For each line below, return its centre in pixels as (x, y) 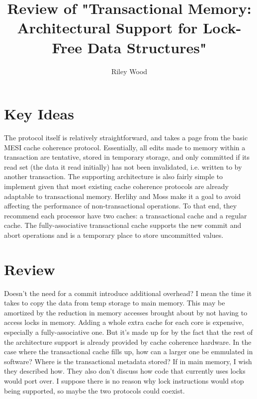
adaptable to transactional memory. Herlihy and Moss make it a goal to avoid (122, 196)
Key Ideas (39, 114)
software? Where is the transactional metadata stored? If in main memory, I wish (128, 361)
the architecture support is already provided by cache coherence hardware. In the (128, 342)
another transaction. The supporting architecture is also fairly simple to (114, 176)
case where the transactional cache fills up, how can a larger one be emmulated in (128, 351)
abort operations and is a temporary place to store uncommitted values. (114, 235)
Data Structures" (147, 47)
